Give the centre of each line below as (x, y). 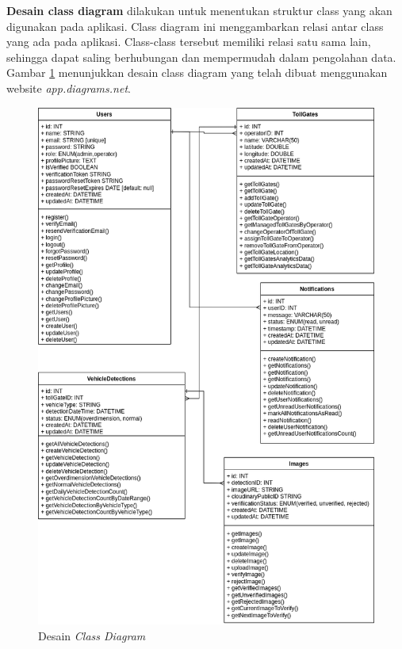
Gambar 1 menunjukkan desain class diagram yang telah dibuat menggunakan (197, 73)
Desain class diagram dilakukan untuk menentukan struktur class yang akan (199, 10)
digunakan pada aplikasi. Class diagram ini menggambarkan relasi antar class (195, 26)
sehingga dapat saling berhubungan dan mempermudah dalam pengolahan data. (201, 57)
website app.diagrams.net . (69, 88)
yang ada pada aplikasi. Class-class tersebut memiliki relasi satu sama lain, (189, 42)
